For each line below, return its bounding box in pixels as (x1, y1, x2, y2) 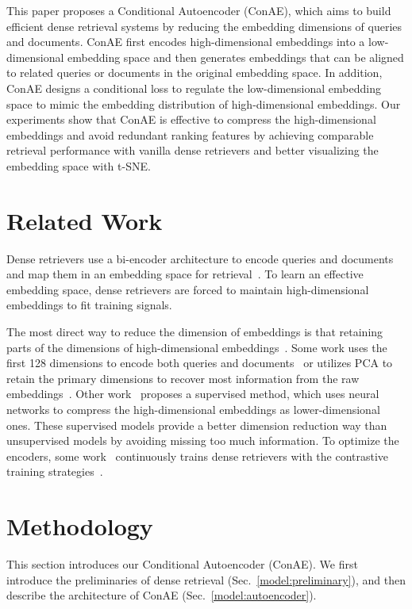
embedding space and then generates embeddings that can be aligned (67, 48, 404, 65)
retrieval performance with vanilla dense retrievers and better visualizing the (6, 142, 379, 159)
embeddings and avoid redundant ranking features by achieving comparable (6, 126, 374, 143)
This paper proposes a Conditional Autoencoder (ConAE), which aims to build (6, 2, 391, 18)
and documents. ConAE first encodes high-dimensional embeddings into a (6, 33, 365, 50)
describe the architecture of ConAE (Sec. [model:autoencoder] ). (6, 587, 317, 603)
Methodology (6, 510, 153, 542)
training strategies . (6, 463, 103, 480)
